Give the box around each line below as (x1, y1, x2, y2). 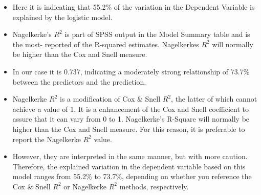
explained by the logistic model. (12, 11, 113, 22)
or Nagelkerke (63, 181, 107, 191)
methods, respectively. (119, 181, 189, 191)
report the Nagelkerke (12, 133, 81, 144)
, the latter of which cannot (171, 93, 257, 104)
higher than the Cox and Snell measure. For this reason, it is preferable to (12, 123, 245, 134)
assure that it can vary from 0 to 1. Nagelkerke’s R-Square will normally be (12, 113, 250, 124)
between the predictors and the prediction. (12, 76, 146, 87)
